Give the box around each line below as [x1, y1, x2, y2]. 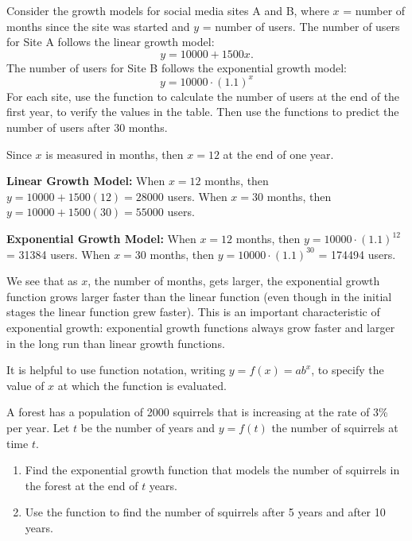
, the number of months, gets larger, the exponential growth [87, 272, 380, 289]
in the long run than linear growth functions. [6, 334, 225, 351]
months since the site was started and [6, 17, 190, 34]
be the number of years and [80, 419, 216, 435]
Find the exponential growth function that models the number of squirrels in [25, 462, 400, 478]
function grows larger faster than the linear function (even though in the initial [6, 288, 392, 304]
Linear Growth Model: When [6, 172, 165, 189]
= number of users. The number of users [202, 17, 400, 34]
